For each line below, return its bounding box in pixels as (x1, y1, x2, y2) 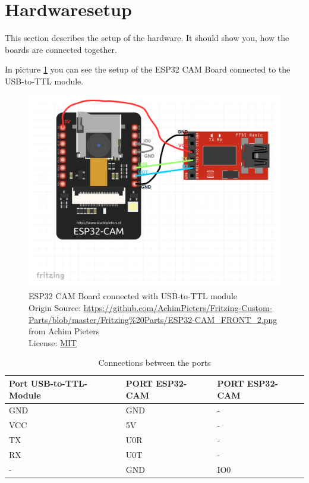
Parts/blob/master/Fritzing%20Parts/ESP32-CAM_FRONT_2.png (29, 313, 278, 325)
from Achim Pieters (29, 325, 100, 337)
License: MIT (29, 336, 77, 349)
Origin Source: (29, 302, 81, 314)
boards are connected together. (5, 43, 117, 55)
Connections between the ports (98, 356, 211, 369)
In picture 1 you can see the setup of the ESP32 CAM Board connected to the (5, 63, 291, 76)
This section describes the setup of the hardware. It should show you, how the (5, 32, 289, 44)
